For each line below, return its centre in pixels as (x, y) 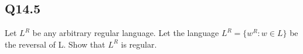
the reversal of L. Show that (55, 44)
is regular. (139, 44)
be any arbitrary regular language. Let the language (126, 33)
